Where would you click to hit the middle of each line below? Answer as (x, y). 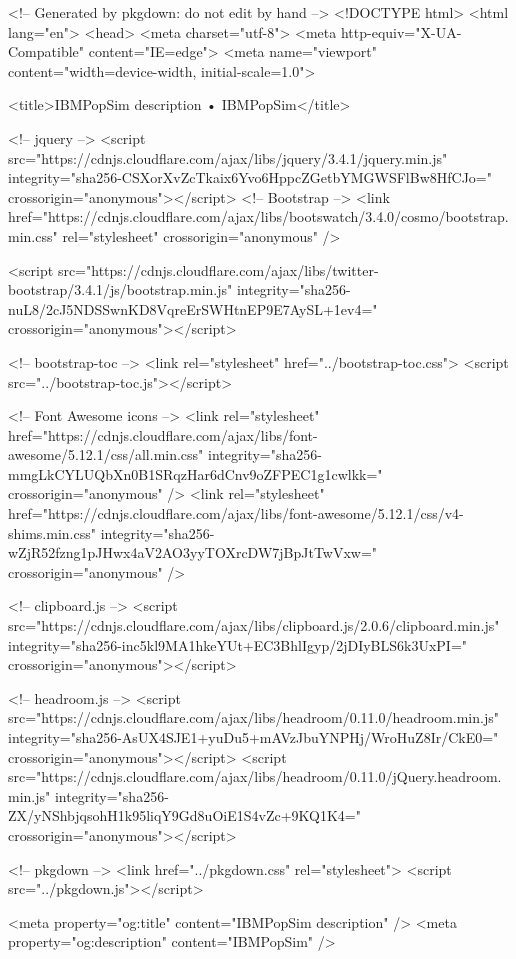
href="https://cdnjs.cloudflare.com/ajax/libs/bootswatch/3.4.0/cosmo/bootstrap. (258, 216)
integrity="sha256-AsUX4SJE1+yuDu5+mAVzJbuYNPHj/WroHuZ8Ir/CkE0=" (253, 737)
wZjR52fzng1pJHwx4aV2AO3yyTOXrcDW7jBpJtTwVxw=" (193, 552)
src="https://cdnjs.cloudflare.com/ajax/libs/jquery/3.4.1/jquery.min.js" (228, 157)
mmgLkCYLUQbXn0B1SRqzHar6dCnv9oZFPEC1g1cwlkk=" (195, 473)
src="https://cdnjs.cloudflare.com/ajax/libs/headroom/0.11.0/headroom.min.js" (253, 717)
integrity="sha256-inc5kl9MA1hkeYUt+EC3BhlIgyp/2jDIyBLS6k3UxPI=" (238, 644)
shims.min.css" (52, 532)
